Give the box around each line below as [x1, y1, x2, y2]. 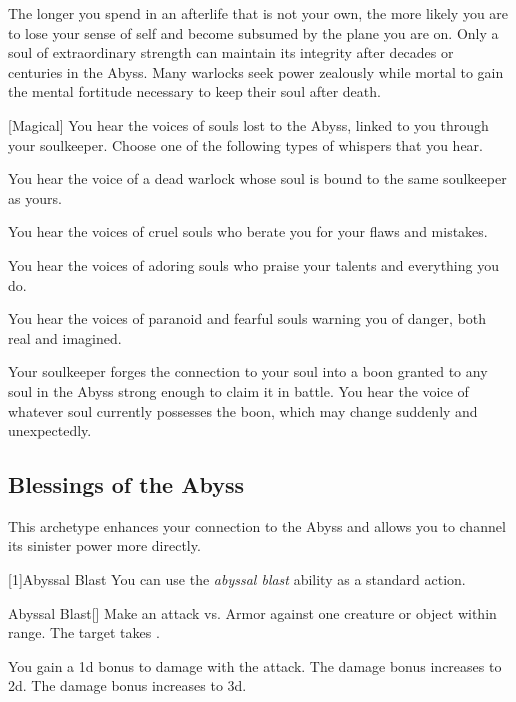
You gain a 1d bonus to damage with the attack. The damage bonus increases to [8, 655, 502, 676]
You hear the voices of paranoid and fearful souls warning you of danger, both [8, 308, 487, 329]
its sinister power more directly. [8, 535, 201, 556]
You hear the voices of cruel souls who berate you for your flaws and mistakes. [8, 221, 488, 242]
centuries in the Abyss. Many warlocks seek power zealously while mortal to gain [8, 61, 504, 82]
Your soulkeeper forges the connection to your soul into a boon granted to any [8, 361, 488, 382]
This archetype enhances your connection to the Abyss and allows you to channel [8, 515, 506, 536]
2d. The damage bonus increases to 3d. [8, 675, 247, 696]
